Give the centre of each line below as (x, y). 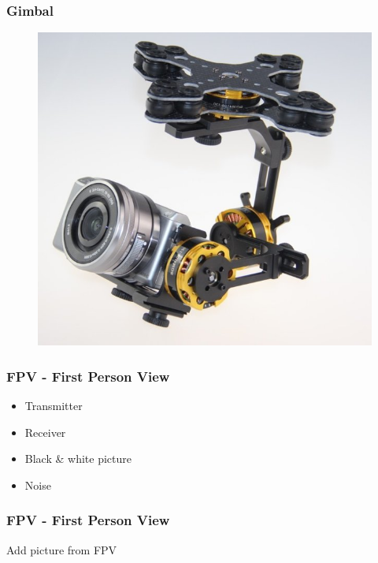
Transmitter (54, 405)
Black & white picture (78, 459)
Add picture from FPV (62, 549)
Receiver (45, 432)
